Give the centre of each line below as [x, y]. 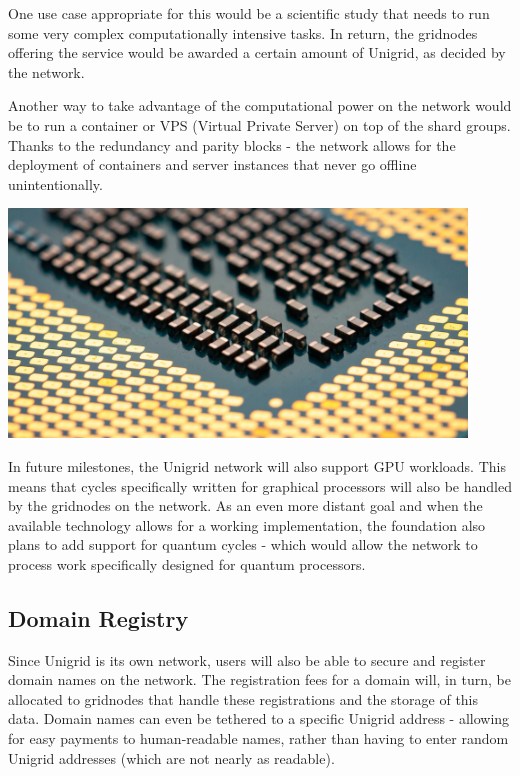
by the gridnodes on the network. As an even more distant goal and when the [245, 505]
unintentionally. [55, 183]
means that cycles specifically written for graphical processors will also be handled [260, 485]
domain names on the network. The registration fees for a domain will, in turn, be [259, 679]
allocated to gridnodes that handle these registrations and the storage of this [243, 698]
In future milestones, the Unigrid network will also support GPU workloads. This [257, 465]
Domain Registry [98, 617]
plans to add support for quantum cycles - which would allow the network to [243, 544]
